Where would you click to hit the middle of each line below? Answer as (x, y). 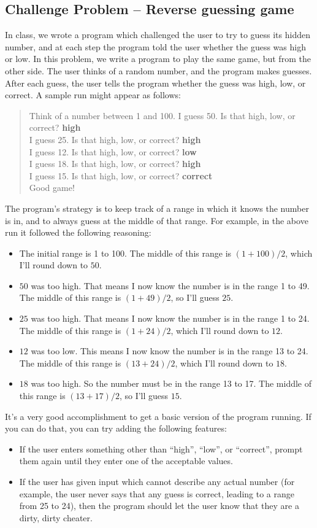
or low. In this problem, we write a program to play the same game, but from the (158, 59)
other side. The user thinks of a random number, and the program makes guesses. (158, 70)
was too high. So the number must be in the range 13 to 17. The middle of (171, 383)
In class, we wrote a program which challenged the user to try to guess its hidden (158, 35)
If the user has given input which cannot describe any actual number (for (157, 482)
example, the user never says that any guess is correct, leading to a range (157, 493)
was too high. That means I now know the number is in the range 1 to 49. (170, 285)
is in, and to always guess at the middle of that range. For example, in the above (157, 220)
